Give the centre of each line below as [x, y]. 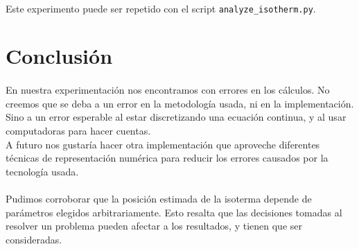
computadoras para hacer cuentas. [78, 130]
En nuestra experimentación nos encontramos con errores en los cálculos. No [168, 90]
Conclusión [59, 56]
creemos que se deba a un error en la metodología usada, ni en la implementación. [180, 103]
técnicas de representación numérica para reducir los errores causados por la [167, 158]
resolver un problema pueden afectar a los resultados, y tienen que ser [154, 226]
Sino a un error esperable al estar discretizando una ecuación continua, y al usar [176, 117]
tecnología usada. [42, 171]
